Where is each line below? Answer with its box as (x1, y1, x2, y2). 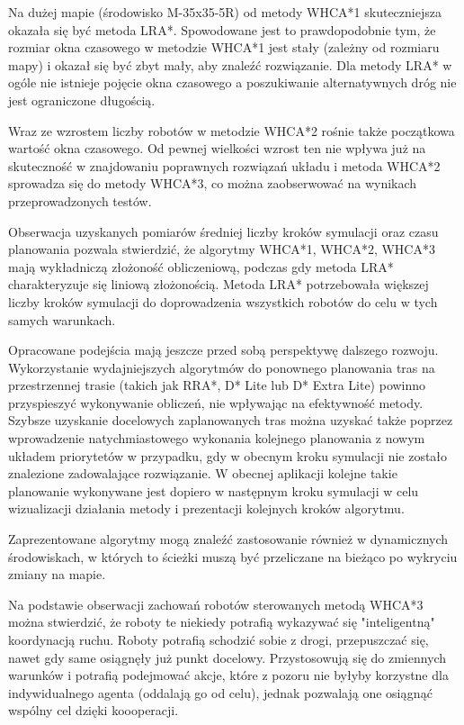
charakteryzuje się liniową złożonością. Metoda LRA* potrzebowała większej (8, 275, 429, 294)
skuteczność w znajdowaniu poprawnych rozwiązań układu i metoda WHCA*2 (8, 156, 441, 175)
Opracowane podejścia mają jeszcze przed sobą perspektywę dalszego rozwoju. (8, 340, 439, 359)
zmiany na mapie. (8, 565, 106, 584)
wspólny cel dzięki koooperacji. (8, 701, 179, 720)
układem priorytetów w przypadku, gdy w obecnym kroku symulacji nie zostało (8, 446, 448, 465)
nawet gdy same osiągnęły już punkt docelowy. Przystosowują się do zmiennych (8, 648, 447, 666)
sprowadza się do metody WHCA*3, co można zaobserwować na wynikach (8, 174, 417, 193)
